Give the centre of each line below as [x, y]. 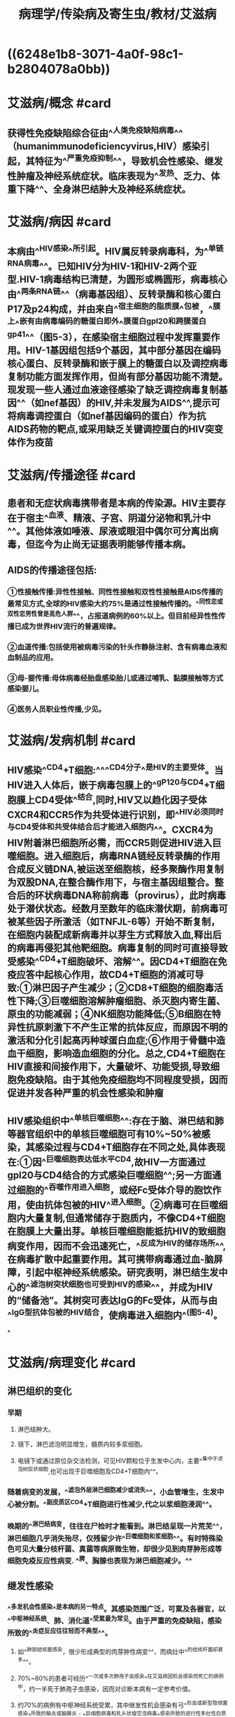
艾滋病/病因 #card [59, 222]
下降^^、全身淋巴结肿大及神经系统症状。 [104, 189]
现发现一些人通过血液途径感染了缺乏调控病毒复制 [113, 390]
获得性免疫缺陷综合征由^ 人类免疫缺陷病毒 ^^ [95, 132]
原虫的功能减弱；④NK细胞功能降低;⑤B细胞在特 [114, 1014]
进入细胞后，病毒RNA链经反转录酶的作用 [132, 856]
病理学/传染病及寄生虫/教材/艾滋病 [117, 14]
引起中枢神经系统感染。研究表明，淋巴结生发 [122, 1272]
